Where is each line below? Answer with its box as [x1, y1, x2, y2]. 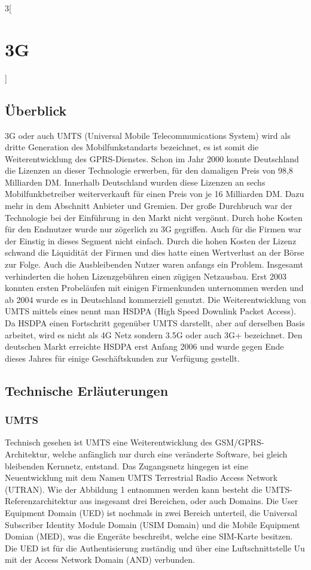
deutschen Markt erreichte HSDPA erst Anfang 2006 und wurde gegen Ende [5, 340, 284, 353]
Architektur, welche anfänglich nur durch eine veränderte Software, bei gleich [5, 447, 288, 460]
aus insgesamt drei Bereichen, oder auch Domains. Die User [80, 495, 298, 507]
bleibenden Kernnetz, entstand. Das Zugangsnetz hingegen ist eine [5, 459, 248, 472]
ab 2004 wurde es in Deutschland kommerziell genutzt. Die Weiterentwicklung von [5, 293, 306, 305]
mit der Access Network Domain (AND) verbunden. [5, 553, 195, 566]
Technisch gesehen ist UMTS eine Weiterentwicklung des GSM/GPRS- [5, 436, 264, 448]
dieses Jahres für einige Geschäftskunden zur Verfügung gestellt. [5, 351, 240, 364]
